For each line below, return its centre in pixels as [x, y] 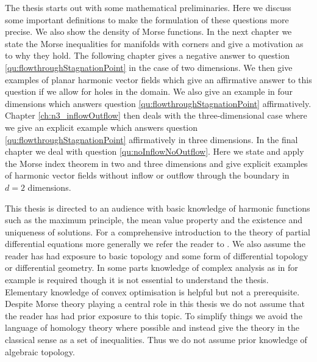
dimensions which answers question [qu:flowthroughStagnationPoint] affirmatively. [158, 103]
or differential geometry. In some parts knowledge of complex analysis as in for [151, 268]
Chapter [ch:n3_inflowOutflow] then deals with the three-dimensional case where [156, 115]
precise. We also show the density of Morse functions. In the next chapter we [148, 31]
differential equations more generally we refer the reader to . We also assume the [155, 244]
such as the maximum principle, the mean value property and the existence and [154, 220]
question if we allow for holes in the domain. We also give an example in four [149, 91]
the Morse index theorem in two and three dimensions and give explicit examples [156, 163]
